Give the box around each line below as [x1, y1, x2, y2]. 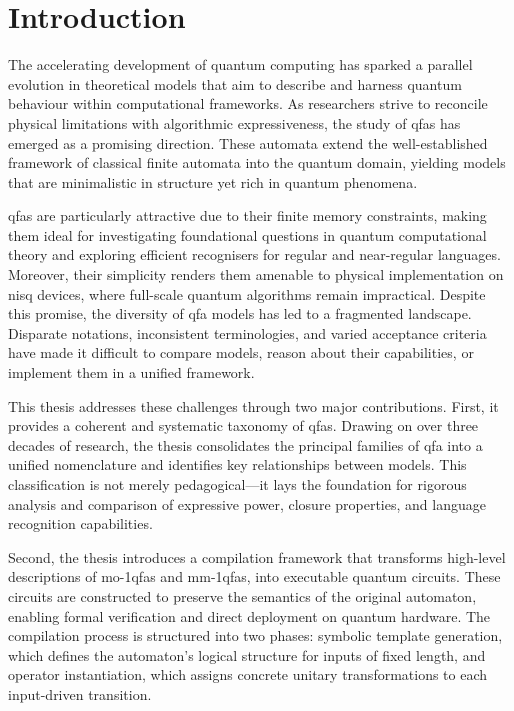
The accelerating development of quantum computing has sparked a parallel [8, 54, 473, 75]
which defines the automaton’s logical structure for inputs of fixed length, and [8, 644, 486, 665]
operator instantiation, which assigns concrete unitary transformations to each [8, 664, 488, 685]
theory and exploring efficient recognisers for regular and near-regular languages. [8, 244, 501, 265]
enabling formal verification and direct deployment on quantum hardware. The [8, 605, 491, 626]
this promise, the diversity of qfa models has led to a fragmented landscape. [8, 303, 472, 324]
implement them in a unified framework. [8, 362, 255, 383]
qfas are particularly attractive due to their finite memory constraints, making [8, 205, 487, 226]
